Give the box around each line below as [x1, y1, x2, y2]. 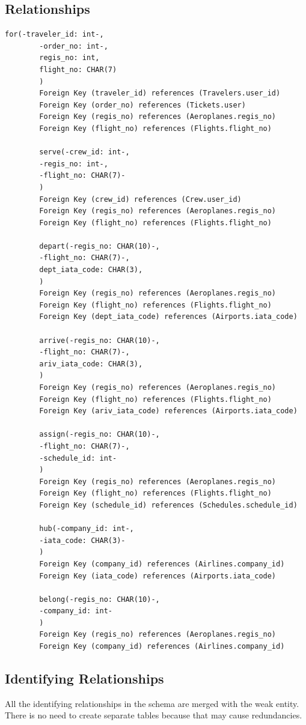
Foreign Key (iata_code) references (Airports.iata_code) [39, 571, 277, 580]
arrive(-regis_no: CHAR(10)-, [39, 336, 160, 345]
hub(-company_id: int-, [39, 524, 134, 533]
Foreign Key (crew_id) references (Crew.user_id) [39, 195, 242, 204]
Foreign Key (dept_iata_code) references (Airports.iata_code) [39, 312, 298, 321]
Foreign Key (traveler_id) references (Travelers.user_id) [39, 89, 281, 98]
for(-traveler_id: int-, [5, 30, 104, 39]
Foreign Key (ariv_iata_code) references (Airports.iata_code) [39, 407, 298, 416]
